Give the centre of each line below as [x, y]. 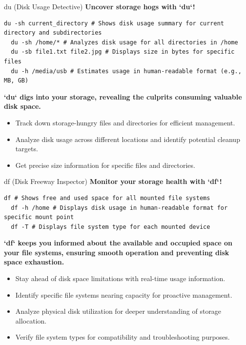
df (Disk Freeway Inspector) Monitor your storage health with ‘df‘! [113, 181]
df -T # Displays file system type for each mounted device [111, 227]
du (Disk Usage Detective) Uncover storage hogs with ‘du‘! [100, 6]
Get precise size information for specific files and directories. [105, 165]
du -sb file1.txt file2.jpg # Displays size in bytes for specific [123, 52]
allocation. [31, 320]
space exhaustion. [34, 262]
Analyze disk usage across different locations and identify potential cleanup [128, 139]
